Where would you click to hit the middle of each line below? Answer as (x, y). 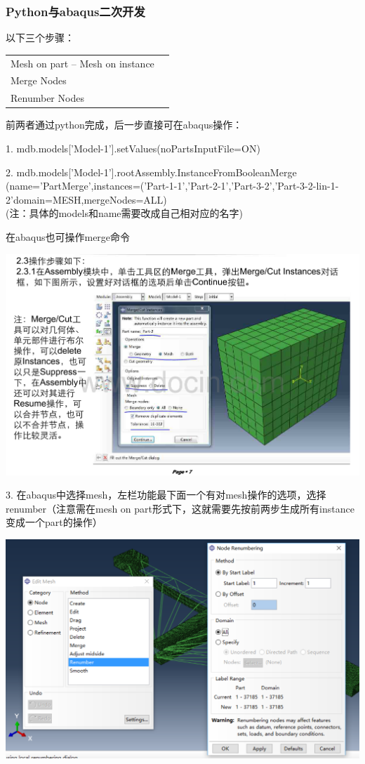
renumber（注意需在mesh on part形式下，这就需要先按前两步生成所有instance (180, 508)
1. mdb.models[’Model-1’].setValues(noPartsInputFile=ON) (133, 148)
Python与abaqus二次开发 (75, 11)
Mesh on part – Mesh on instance (82, 63)
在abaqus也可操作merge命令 (68, 236)
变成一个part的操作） (54, 522)
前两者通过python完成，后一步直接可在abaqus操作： (124, 125)
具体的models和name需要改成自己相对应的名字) (136, 213)
